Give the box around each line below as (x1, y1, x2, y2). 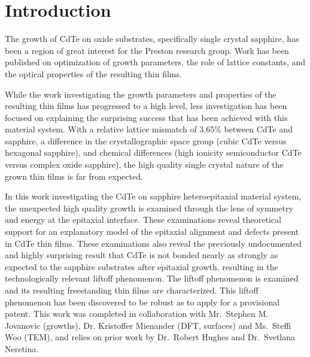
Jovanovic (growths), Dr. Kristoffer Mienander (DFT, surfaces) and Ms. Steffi (5, 319, 291, 331)
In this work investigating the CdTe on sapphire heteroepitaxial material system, (5, 190, 302, 202)
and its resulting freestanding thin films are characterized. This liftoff (5, 284, 259, 296)
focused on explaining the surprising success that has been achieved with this (5, 111, 288, 123)
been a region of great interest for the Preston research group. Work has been (5, 44, 289, 56)
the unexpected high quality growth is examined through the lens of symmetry (5, 201, 293, 214)
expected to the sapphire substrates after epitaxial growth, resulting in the (5, 260, 278, 273)
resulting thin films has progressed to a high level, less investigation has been (5, 99, 287, 112)
